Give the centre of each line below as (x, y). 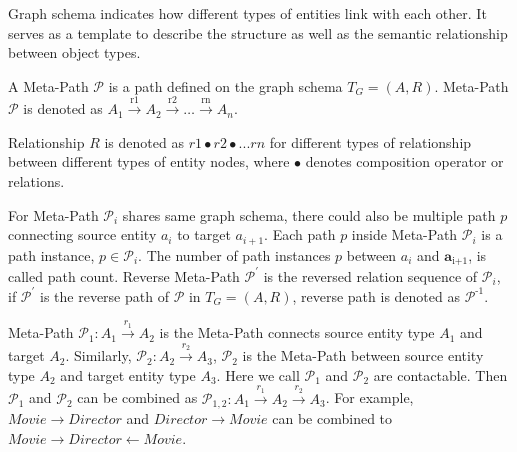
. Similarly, (98, 355)
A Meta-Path (48, 85)
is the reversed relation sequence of (370, 275)
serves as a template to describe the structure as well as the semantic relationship (258, 32)
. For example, (369, 397)
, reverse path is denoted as (376, 295)
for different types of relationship (370, 141)
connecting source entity (82, 234)
